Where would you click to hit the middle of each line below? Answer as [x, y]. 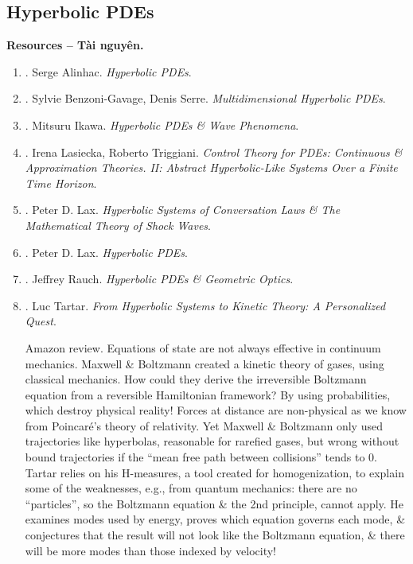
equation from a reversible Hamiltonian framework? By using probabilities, [208, 394]
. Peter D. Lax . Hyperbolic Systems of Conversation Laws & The [183, 210]
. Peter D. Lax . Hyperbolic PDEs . [106, 252]
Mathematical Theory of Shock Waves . [118, 225]
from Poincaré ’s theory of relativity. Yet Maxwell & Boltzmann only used [204, 425]
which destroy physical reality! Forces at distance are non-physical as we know [216, 410]
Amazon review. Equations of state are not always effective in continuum [203, 347]
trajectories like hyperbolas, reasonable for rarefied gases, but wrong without [212, 441]
